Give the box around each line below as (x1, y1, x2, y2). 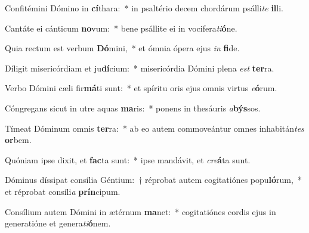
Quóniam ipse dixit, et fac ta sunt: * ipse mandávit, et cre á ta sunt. (5, 153, 251, 166)
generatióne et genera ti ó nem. (5, 217, 111, 229)
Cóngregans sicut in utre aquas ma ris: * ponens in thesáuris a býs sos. (5, 101, 261, 114)
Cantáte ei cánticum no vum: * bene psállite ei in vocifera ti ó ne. (5, 21, 237, 34)
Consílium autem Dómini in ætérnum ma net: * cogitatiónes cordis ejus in (5, 205, 276, 218)
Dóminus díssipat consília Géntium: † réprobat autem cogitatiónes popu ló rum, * (5, 173, 302, 186)
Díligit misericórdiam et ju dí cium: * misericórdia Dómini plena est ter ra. (5, 61, 274, 74)
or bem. (5, 133, 32, 146)
